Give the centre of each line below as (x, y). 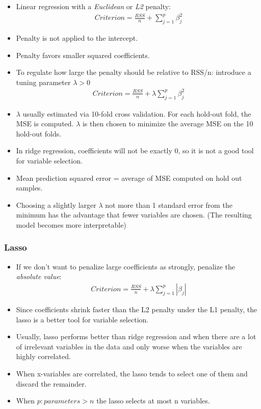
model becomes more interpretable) (71, 224)
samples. (29, 188)
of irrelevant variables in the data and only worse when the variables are (129, 346)
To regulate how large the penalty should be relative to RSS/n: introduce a (134, 72)
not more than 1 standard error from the (169, 205)
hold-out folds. (39, 133)
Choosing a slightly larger (56, 205)
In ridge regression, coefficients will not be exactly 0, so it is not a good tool (135, 151)
